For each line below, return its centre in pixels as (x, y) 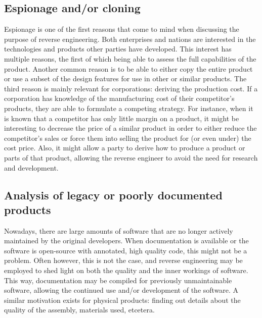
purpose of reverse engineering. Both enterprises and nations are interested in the (130, 39)
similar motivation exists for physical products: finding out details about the (122, 300)
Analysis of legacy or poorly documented (113, 195)
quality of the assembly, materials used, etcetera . (79, 310)
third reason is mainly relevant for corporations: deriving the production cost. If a (131, 88)
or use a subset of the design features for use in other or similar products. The (125, 78)
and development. (31, 167)
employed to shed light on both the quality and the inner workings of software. (126, 270)
